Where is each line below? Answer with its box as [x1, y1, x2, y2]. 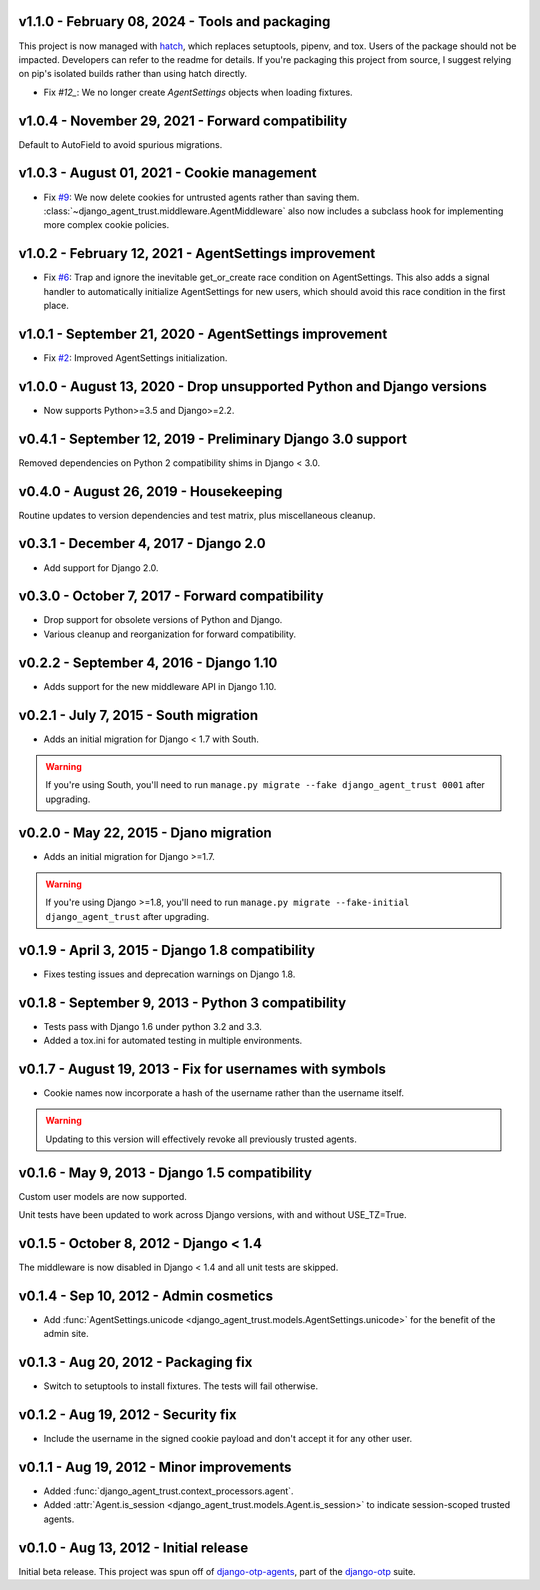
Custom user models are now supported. [18, 1190, 187, 1202]
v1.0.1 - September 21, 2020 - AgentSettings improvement [18, 325, 388, 342]
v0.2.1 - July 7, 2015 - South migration [18, 706, 259, 724]
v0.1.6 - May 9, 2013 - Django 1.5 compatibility [18, 1164, 312, 1181]
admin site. [43, 1328, 89, 1340]
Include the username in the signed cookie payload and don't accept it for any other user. [43, 1433, 413, 1445]
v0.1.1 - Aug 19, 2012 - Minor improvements [18, 1458, 292, 1475]
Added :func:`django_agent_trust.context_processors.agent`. [43, 1485, 294, 1497]
